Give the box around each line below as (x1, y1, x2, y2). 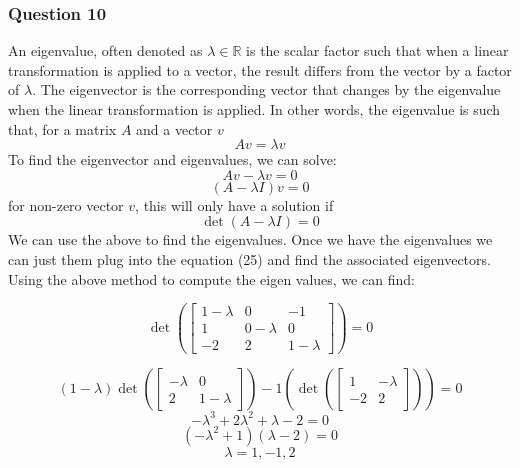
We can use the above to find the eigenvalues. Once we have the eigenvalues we (8, 229, 493, 250)
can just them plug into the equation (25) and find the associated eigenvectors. (8, 248, 491, 269)
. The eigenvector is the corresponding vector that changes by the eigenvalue (32, 79, 501, 100)
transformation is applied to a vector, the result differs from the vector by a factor (8, 59, 512, 80)
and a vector (136, 118, 213, 139)
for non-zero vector (8, 194, 124, 215)
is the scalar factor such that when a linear (246, 40, 509, 61)
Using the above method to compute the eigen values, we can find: (8, 268, 415, 289)
